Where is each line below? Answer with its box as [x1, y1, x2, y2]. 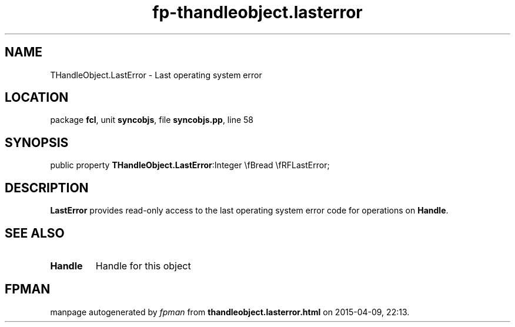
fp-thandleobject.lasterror [152, 2, 363, 22]
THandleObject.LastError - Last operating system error [50, 69, 262, 80]
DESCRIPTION [5, 180, 89, 195]
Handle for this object [95, 259, 191, 272]
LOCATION [5, 90, 69, 105]
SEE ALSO [5, 225, 65, 241]
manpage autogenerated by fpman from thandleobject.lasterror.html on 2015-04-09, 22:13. [50, 306, 410, 317]
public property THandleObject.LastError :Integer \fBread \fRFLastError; [50, 160, 330, 171]
